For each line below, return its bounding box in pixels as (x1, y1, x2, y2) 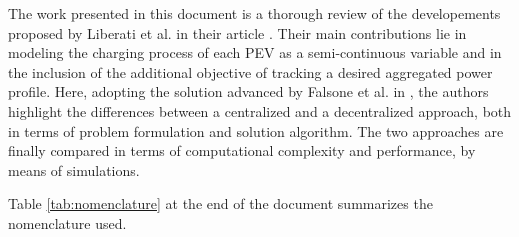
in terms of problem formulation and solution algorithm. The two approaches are (8, 120, 504, 141)
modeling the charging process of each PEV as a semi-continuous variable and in (8, 42, 502, 63)
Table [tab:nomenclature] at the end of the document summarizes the (8, 193, 433, 214)
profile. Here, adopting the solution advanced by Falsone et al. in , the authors (8, 81, 489, 102)
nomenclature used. (8, 212, 127, 233)
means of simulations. (8, 159, 140, 180)
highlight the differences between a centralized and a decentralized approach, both (8, 100, 512, 121)
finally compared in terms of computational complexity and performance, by (8, 140, 476, 161)
